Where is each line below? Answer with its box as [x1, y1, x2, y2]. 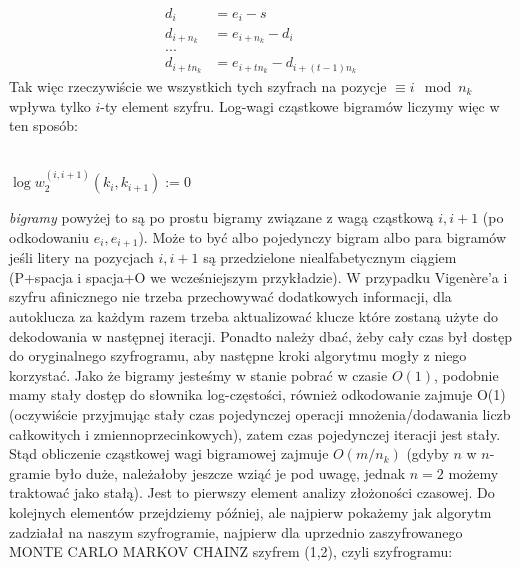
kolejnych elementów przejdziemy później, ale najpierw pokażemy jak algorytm [9, 501, 492, 522]
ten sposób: [9, 115, 78, 136]
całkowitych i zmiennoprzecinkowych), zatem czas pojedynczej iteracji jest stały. [9, 423, 501, 444]
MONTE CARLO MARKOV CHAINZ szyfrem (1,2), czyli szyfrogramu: [9, 541, 453, 562]
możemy [448, 462, 499, 483]
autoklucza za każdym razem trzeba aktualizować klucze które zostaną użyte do [9, 305, 498, 326]
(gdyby [406, 443, 449, 464]
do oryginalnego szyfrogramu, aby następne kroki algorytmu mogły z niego [9, 345, 467, 366]
